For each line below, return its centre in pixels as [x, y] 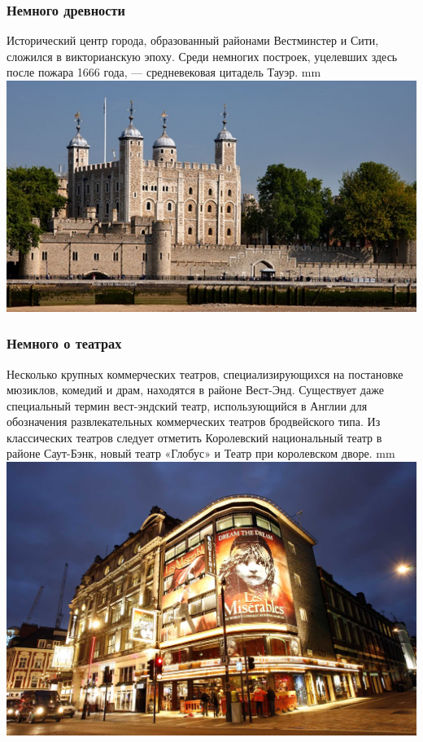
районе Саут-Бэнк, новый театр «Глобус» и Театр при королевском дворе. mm [201, 453]
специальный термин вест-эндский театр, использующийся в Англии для [187, 405]
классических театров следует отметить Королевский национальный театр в [194, 437]
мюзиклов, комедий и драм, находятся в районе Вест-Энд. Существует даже [195, 390]
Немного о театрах [64, 343]
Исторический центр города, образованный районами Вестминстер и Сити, [193, 40]
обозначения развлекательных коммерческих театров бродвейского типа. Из [194, 421]
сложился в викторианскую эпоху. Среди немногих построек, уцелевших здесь [202, 56]
